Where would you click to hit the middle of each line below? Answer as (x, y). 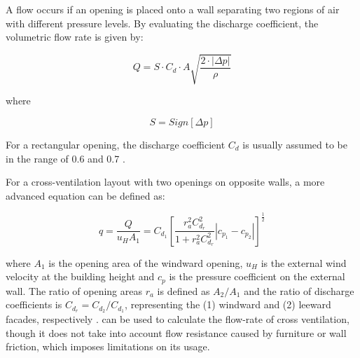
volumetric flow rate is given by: (75, 37)
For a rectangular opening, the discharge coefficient (116, 144)
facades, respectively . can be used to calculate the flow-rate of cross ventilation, (178, 319)
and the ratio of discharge (299, 290)
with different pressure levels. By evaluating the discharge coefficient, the (162, 23)
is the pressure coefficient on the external (257, 276)
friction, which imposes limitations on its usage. (108, 346)
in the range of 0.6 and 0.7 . (65, 158)
